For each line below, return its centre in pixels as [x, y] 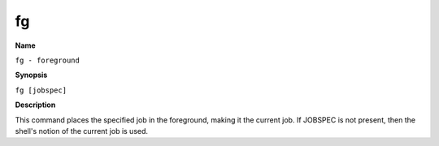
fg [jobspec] [41, 90]
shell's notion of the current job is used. [82, 131]
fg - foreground [48, 60]
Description [35, 105]
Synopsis [31, 75]
